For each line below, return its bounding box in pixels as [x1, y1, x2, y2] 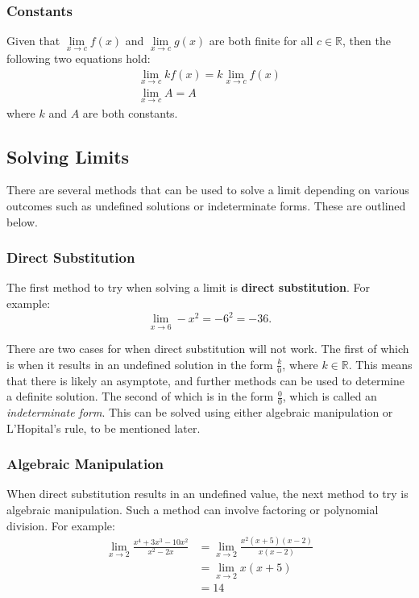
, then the [342, 32, 391, 49]
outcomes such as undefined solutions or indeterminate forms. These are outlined [6, 197, 406, 214]
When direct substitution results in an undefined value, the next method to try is [6, 485, 409, 502]
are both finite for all [209, 32, 313, 49]
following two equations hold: [6, 50, 151, 67]
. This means [348, 355, 413, 372]
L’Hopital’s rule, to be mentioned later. [6, 419, 201, 436]
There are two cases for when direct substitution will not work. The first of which [6, 340, 409, 357]
